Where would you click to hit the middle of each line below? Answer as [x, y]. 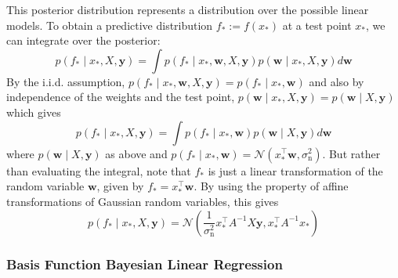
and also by [336, 81]
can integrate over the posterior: [83, 40]
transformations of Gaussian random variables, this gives [143, 202]
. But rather [351, 153]
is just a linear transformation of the [295, 170]
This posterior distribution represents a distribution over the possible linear [188, 9]
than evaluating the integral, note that [99, 170]
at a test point [317, 25]
